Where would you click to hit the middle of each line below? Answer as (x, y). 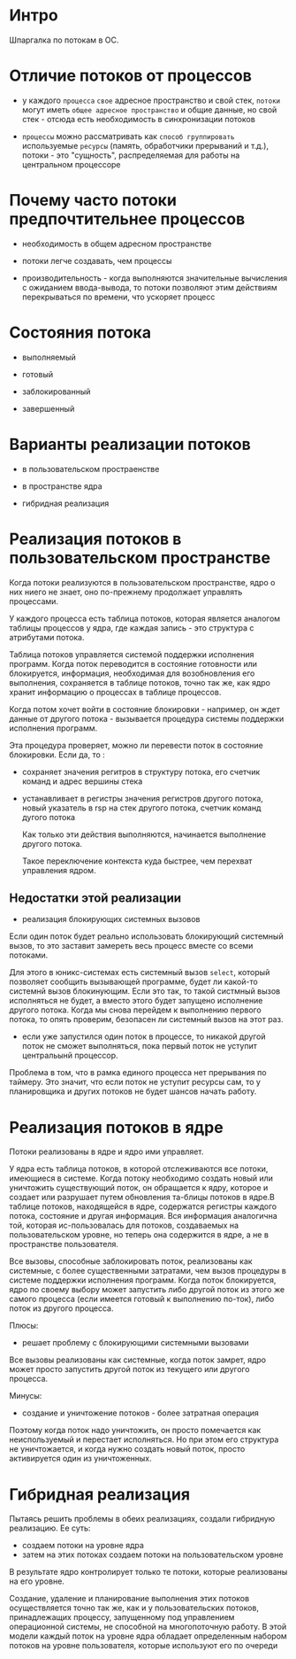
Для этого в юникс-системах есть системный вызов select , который (140, 973)
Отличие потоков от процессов (130, 76)
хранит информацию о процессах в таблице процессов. (115, 692)
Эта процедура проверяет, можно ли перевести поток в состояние (136, 745)
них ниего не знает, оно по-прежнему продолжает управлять (126, 592)
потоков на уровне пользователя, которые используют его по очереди (144, 1646)
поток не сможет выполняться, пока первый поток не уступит (140, 1046)
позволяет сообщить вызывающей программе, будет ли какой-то (133, 982)
